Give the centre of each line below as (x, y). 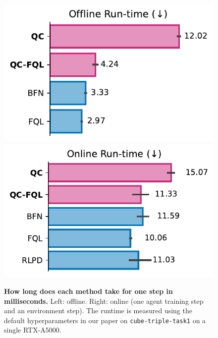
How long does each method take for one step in (88, 291)
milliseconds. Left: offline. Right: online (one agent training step (104, 301)
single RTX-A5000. (33, 330)
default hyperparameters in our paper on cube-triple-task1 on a (105, 320)
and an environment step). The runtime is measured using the (98, 310)
